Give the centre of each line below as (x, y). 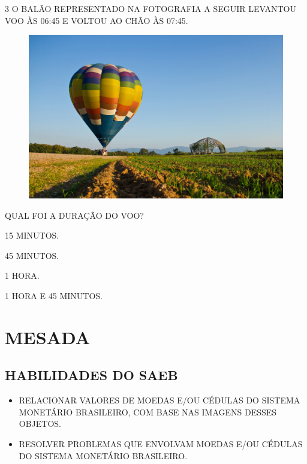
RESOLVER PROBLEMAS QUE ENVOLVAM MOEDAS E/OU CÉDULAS (161, 443)
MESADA (48, 337)
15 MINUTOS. (32, 235)
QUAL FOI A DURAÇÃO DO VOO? (74, 215)
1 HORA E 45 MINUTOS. (54, 296)
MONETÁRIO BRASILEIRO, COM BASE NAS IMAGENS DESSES (148, 412)
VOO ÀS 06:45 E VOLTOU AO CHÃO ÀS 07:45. (97, 20)
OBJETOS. (40, 424)
